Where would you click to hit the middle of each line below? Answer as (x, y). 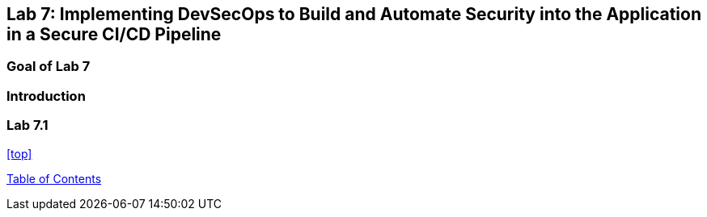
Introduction (46, 96)
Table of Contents (54, 178)
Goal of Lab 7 (49, 67)
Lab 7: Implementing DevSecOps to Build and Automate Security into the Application (354, 14)
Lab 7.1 (28, 125)
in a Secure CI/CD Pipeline (114, 34)
